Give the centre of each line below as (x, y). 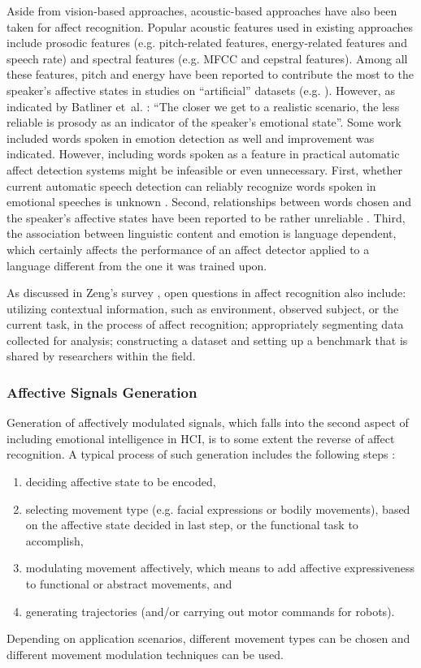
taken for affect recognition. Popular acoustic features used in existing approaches (210, 26)
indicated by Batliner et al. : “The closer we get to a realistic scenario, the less (203, 106)
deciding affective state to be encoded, (121, 482)
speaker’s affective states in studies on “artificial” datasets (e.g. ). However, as (201, 90)
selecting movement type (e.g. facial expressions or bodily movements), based (218, 509)
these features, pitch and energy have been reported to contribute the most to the (210, 74)
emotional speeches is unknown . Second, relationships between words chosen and (209, 202)
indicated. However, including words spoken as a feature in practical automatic (203, 154)
